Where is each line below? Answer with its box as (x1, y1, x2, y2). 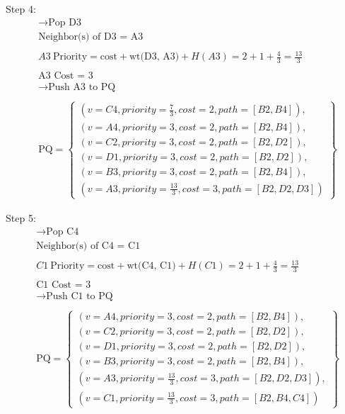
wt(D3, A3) (129, 52, 180, 62)
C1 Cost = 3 (36, 280, 91, 290)
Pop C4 (46, 226, 79, 237)
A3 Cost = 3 (38, 71, 93, 82)
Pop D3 (48, 17, 81, 28)
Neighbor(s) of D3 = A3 (38, 31, 144, 42)
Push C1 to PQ (46, 291, 113, 302)
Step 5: (6, 210, 36, 225)
